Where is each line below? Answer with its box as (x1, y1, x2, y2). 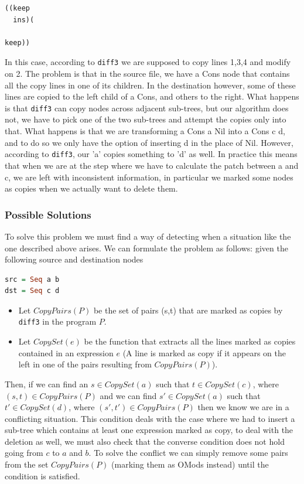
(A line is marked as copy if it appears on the (122, 346, 286, 359)
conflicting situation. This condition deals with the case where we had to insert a (5, 412, 295, 424)
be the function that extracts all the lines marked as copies (84, 335, 296, 347)
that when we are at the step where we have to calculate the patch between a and (5, 159, 299, 171)
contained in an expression (18, 346, 114, 359)
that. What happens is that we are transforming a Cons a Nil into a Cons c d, (5, 125, 285, 137)
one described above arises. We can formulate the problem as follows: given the (5, 241, 288, 254)
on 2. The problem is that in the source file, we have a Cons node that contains (5, 67, 290, 80)
